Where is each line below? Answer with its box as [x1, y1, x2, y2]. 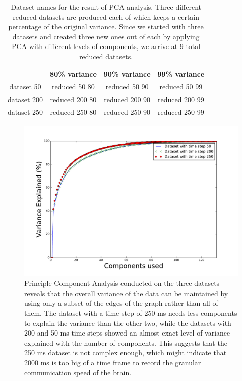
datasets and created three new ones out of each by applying [12, 31, 200, 41]
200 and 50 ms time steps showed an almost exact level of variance [24, 327, 230, 338]
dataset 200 [8, 94, 43, 105]
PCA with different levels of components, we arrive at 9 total [12, 41, 201, 52]
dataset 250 [8, 107, 43, 117]
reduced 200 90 [104, 94, 151, 105]
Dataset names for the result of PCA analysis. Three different [11, 2, 201, 12]
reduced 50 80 [52, 81, 95, 92]
